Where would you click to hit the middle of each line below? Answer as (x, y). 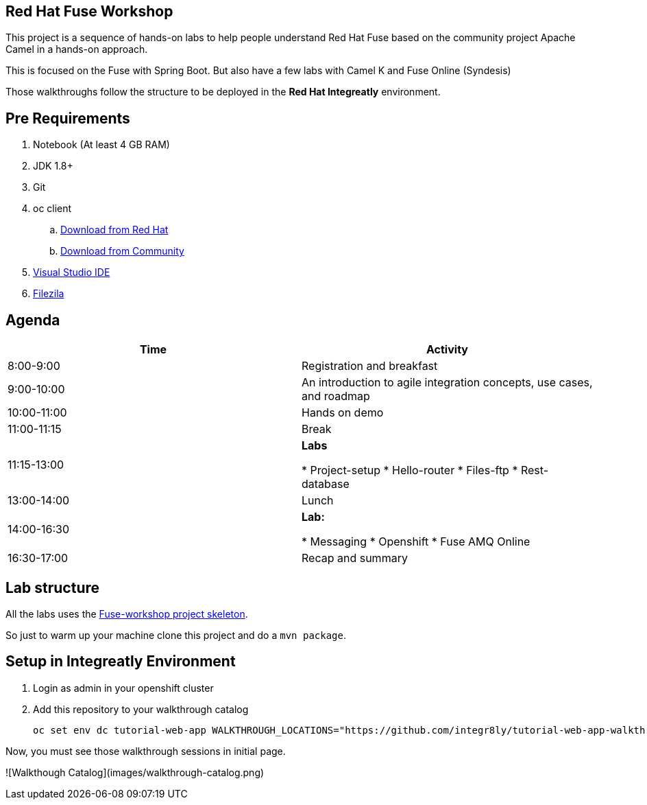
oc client (52, 209)
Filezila (49, 294)
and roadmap (336, 396)
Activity (447, 350)
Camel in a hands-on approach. (77, 49)
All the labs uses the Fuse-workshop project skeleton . (127, 614)
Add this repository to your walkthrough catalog (141, 709)
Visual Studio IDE (72, 272)
